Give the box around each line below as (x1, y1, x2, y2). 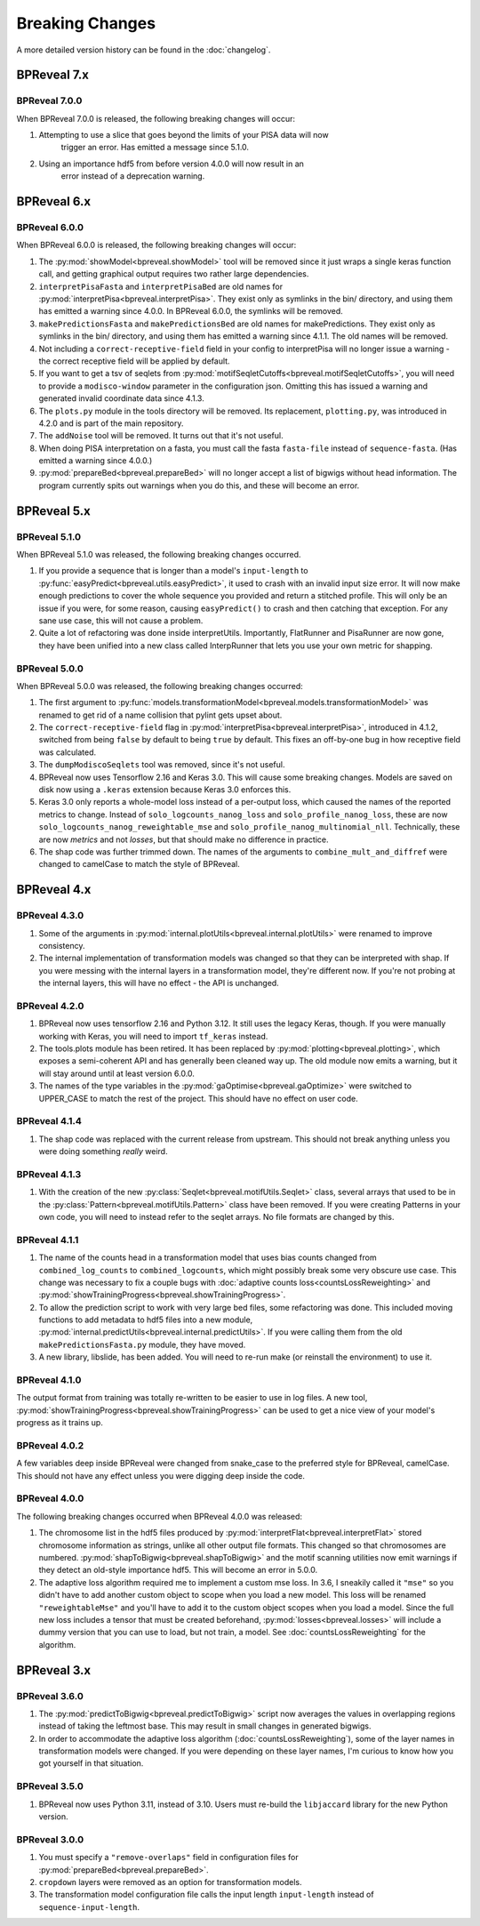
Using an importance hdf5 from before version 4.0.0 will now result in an (38, 158, 304, 169)
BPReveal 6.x (16, 194, 92, 209)
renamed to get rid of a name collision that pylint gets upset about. (38, 710, 283, 720)
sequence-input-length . (38, 1901, 140, 1912)
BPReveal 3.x (16, 1663, 92, 1678)
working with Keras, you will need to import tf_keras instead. (38, 1031, 268, 1041)
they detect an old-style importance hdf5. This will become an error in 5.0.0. (38, 1565, 318, 1576)
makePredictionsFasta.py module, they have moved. (38, 1339, 246, 1350)
